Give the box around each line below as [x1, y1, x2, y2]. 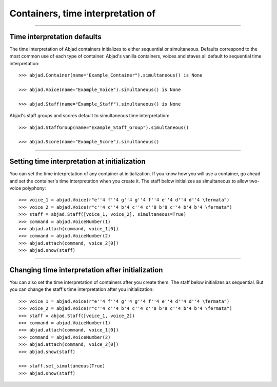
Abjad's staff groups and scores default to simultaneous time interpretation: [9, 113, 170, 119]
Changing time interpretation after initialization [9, 265, 163, 274]
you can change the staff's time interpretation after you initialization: [9, 286, 154, 292]
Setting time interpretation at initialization [9, 157, 146, 166]
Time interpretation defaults [9, 32, 102, 41]
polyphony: [22, 185, 46, 191]
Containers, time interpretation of [9, 8, 156, 19]
